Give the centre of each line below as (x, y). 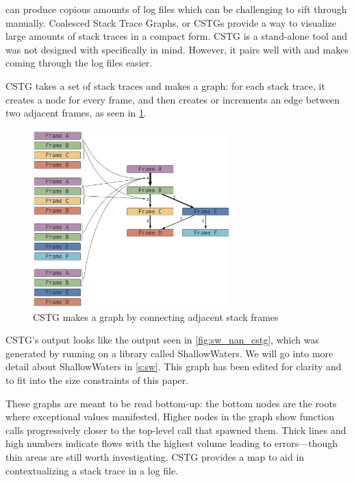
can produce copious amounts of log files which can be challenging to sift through (176, 9)
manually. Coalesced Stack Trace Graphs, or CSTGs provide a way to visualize (171, 22)
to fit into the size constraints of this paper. (97, 380)
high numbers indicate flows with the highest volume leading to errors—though (172, 443)
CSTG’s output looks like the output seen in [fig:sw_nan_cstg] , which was (162, 340)
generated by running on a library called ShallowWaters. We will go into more (169, 353)
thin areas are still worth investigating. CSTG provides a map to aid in (155, 457)
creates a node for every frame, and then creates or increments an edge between (173, 99)
